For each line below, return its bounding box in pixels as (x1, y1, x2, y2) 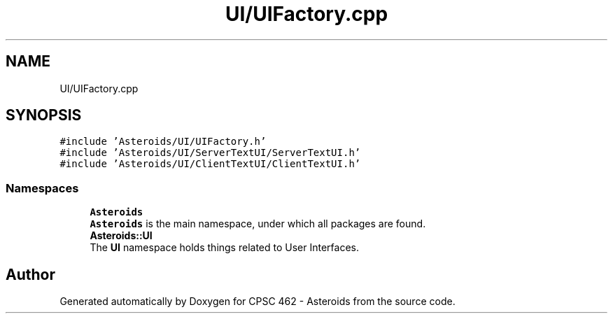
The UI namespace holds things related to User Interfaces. (90, 241, 360, 254)
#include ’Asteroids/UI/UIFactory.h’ (59, 136, 267, 148)
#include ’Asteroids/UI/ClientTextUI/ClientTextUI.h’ (59, 158, 361, 170)
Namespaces (6, 180, 79, 195)
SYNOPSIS (6, 106, 82, 125)
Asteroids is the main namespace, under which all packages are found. (90, 218, 426, 230)
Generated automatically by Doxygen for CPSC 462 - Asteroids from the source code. (59, 295, 456, 308)
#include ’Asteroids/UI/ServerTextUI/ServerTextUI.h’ (59, 147, 361, 159)
